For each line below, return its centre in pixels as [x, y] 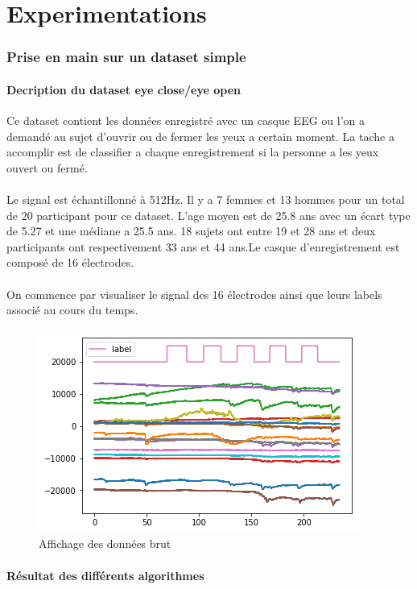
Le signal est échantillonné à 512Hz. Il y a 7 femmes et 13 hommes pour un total [206, 199]
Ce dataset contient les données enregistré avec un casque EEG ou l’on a [186, 120]
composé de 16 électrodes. [70, 262]
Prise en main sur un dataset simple [126, 57]
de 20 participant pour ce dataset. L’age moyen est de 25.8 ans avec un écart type [208, 215]
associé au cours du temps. [72, 310]
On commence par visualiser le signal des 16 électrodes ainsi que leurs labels [194, 294]
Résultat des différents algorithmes [105, 575]
